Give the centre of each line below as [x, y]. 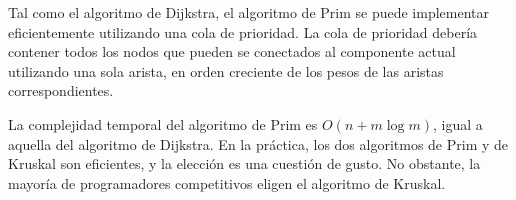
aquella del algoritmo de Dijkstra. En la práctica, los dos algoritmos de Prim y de [258, 143]
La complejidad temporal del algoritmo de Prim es [163, 123]
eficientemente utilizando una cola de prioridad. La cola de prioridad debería [243, 31]
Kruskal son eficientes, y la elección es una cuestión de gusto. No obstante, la [244, 163]
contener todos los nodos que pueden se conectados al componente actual [232, 51]
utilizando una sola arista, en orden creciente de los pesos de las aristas [226, 70]
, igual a [457, 123]
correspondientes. [61, 90]
